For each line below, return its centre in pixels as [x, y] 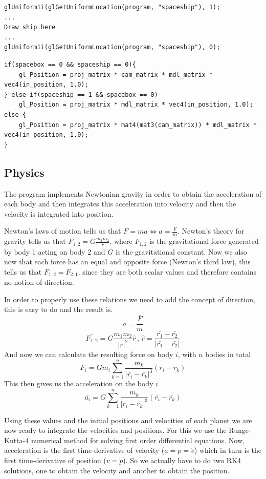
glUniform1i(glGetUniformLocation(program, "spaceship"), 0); [112, 47]
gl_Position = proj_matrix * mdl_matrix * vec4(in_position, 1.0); [136, 105]
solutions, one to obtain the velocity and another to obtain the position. [117, 470]
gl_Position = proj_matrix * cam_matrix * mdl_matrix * [116, 75]
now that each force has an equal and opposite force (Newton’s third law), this [127, 262]
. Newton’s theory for [211, 231]
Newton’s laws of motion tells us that [63, 231]
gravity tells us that [35, 241]
